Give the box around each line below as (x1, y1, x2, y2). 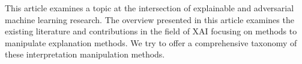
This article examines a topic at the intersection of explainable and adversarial (5, 2, 294, 14)
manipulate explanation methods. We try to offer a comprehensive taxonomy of (5, 36, 297, 49)
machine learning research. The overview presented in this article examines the (5, 13, 294, 25)
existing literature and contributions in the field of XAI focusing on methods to (5, 25, 297, 37)
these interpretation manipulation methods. (5, 48, 165, 60)
